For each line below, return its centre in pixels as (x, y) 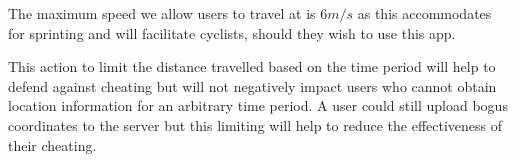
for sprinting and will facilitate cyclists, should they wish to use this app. (232, 32)
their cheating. (52, 144)
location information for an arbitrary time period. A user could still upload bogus (258, 105)
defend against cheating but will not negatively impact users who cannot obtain (252, 85)
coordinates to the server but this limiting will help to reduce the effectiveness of (255, 124)
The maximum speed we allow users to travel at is (162, 13)
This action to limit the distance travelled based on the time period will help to (252, 66)
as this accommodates (424, 13)
